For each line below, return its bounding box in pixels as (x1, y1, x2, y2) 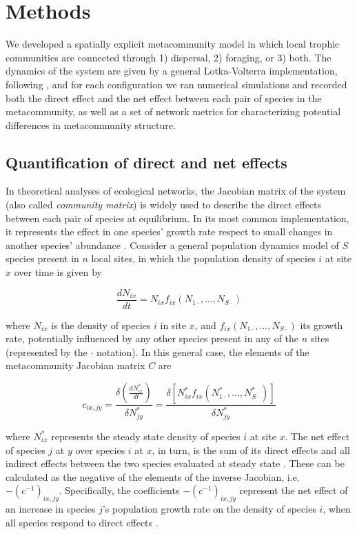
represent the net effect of (239, 483, 348, 497)
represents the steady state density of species (51, 428, 241, 443)
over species (75, 442, 125, 457)
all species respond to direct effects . (6, 515, 159, 529)
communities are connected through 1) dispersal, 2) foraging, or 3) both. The (6, 50, 331, 64)
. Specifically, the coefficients (59, 483, 180, 497)
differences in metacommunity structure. (6, 117, 176, 132)
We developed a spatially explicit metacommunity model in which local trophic (6, 37, 340, 51)
